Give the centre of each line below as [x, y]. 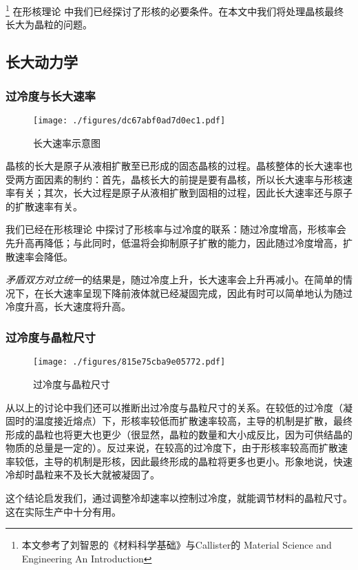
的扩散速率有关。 [44, 206]
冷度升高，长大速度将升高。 [68, 306]
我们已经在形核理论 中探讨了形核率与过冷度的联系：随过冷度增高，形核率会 [176, 229]
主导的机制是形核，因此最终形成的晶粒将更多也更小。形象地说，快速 [198, 461]
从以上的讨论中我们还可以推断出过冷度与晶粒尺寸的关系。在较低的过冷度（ [174, 407]
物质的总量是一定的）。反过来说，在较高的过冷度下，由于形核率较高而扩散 [172, 448]
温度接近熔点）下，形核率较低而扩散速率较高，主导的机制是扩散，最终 [193, 421]
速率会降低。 [44, 256]
